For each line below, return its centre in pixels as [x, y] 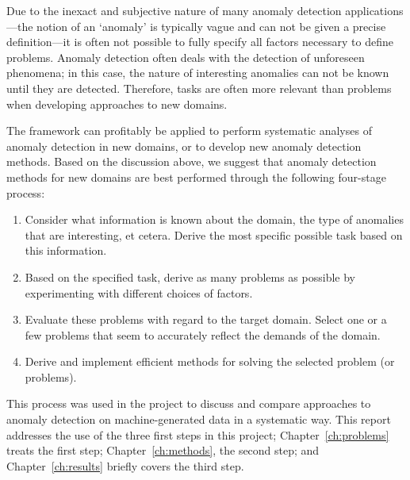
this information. [66, 250]
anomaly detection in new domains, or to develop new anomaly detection [184, 146]
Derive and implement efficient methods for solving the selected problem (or [210, 361]
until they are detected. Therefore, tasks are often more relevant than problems [199, 88]
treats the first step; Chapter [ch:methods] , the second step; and [163, 450]
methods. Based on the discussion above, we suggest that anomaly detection [192, 161]
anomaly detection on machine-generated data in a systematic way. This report [199, 419]
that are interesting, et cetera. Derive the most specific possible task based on [214, 234]
